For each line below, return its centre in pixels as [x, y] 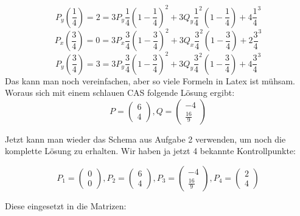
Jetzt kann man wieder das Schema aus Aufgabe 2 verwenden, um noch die [145, 139]
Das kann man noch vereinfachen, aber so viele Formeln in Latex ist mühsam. [150, 80]
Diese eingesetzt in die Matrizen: [66, 205]
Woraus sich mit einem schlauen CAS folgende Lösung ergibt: [120, 93]
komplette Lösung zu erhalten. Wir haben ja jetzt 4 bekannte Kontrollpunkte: [150, 151]
